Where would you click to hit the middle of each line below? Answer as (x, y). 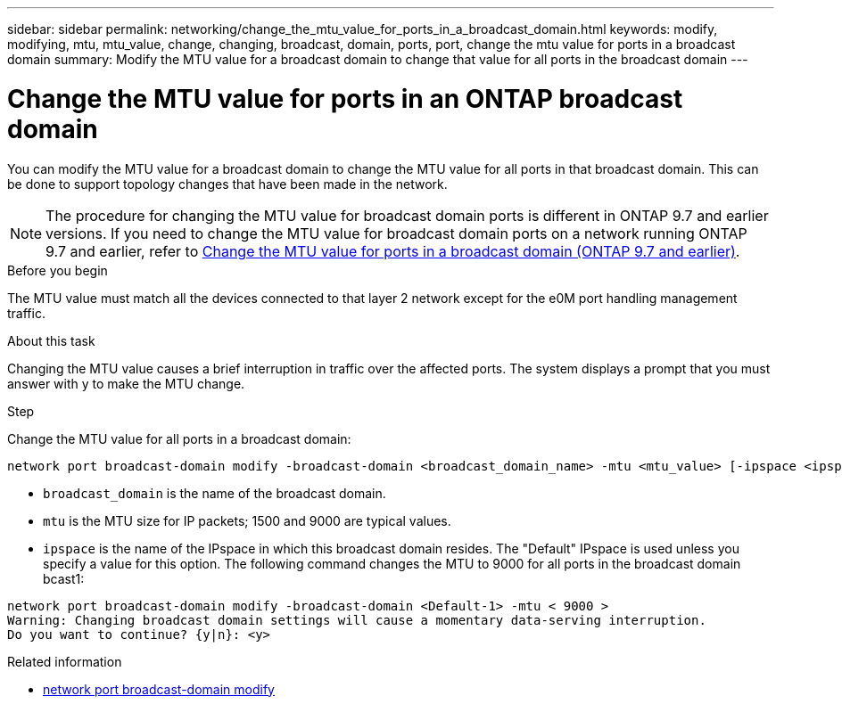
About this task (51, 340)
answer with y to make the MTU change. (126, 383)
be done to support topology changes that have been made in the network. (227, 184)
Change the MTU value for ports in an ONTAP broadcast (345, 98)
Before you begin (58, 270)
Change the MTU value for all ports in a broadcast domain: (179, 438)
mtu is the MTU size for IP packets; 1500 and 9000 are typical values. (247, 520)
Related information (65, 661)
